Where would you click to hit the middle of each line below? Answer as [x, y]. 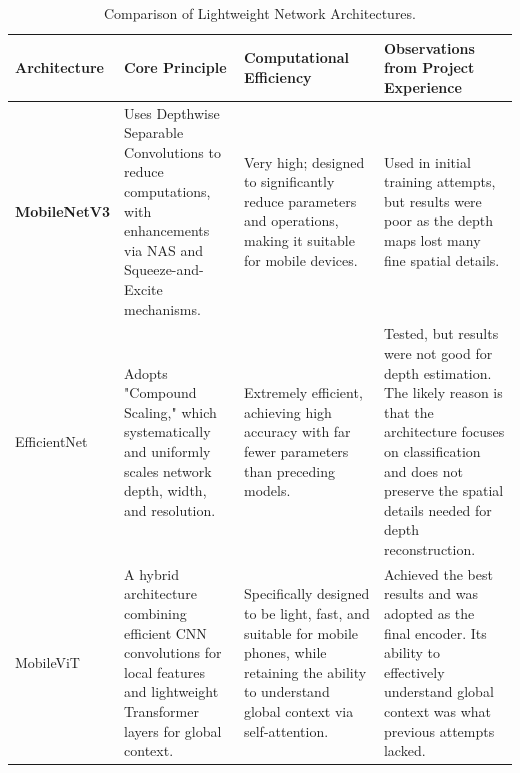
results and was [430, 593]
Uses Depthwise [172, 112]
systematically [167, 431]
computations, [167, 191]
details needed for [437, 509]
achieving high [287, 411]
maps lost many [432, 239]
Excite [143, 288]
